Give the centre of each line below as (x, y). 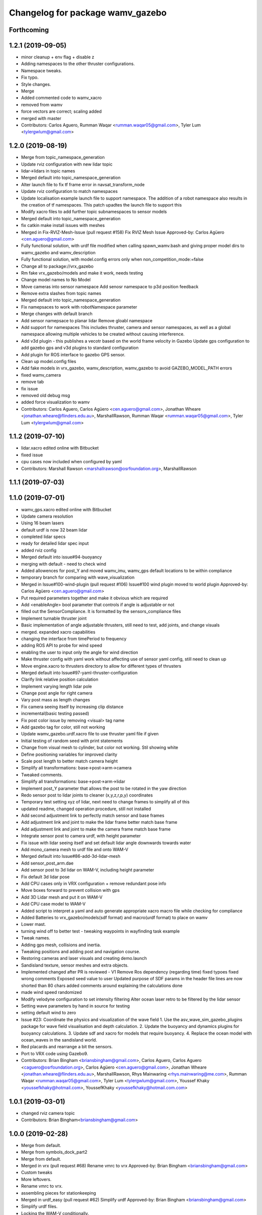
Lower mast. (33, 924)
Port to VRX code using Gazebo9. (55, 1053)
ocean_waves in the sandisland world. (59, 1040)
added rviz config (39, 550)
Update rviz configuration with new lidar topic (67, 164)
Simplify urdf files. (39, 1206)
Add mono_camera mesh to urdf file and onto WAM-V (75, 850)
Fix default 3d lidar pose (45, 877)
